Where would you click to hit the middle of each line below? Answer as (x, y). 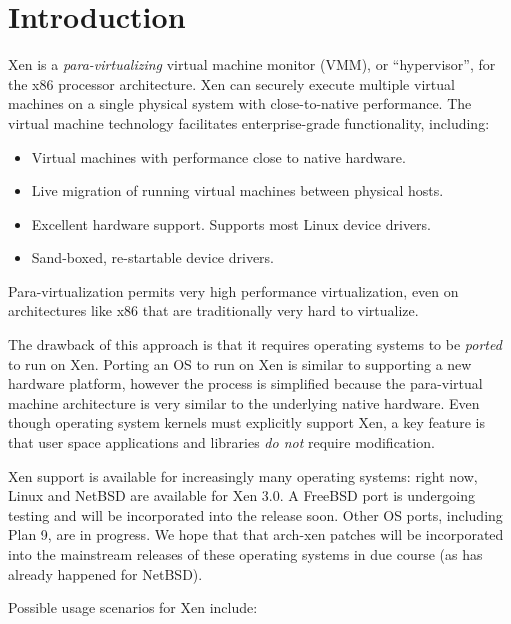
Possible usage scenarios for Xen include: (133, 607)
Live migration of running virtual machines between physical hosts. (237, 190)
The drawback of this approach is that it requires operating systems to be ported (255, 344)
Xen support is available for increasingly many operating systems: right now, (243, 475)
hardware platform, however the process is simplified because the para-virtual (245, 383)
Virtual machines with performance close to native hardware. (218, 156)
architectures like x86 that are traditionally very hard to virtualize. (213, 310)
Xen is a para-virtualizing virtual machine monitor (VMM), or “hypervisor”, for (252, 64)
